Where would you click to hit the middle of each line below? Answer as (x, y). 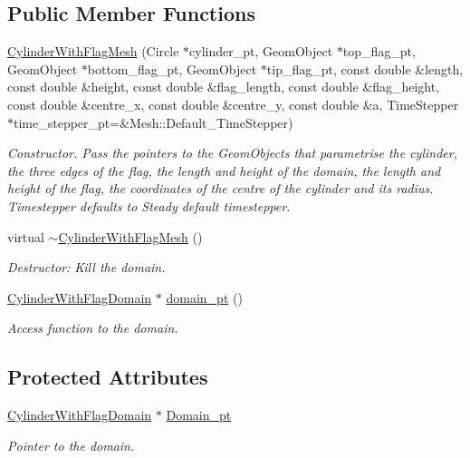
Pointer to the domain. (71, 445)
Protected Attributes (108, 377)
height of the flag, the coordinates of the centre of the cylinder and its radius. (221, 188)
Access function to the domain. (93, 328)
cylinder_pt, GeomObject (261, 51)
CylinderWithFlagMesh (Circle (93, 51)
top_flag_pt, (379, 51)
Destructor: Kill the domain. (86, 267)
